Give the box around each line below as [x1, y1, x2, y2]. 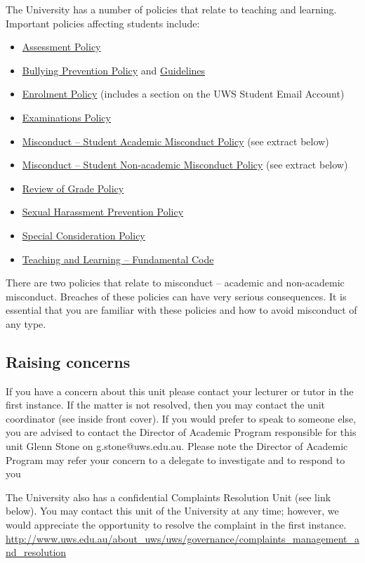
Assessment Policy [22, 39, 101, 54]
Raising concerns [6, 350, 131, 372]
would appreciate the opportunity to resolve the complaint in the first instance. [6, 517, 347, 532]
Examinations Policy [22, 110, 111, 124]
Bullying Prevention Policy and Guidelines [22, 62, 206, 77]
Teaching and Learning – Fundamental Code [22, 251, 214, 266]
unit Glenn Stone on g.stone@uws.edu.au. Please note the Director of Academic [6, 439, 348, 453]
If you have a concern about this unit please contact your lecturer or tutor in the [6, 383, 354, 398]
